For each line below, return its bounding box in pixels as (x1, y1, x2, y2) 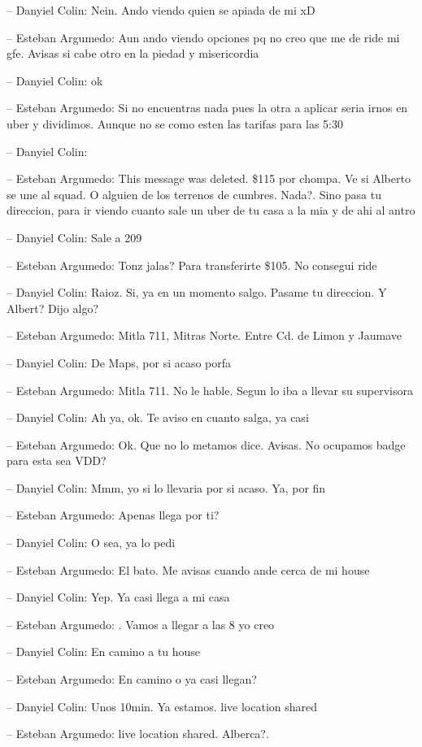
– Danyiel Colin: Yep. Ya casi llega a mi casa (7, 588, 230, 606)
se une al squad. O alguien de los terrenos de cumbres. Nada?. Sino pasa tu (7, 185, 382, 202)
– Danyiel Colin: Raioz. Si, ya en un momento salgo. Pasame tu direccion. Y (7, 284, 387, 301)
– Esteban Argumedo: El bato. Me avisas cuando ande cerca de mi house (7, 561, 370, 578)
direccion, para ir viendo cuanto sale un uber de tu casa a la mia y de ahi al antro (7, 202, 415, 219)
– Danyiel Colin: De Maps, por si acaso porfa (7, 354, 232, 371)
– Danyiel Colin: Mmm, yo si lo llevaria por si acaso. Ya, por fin (7, 479, 326, 496)
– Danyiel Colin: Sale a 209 (7, 228, 142, 245)
